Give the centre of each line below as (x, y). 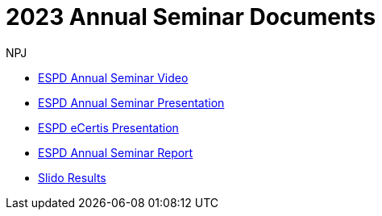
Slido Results (72, 177)
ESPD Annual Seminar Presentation (131, 102)
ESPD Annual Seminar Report (116, 152)
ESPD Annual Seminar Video (113, 77)
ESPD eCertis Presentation (108, 127)
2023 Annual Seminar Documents (191, 17)
